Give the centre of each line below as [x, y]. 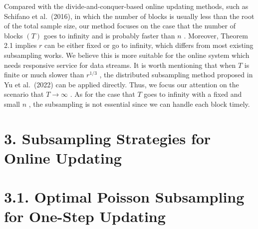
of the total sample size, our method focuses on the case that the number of [120, 26]
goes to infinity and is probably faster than [109, 35]
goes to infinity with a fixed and [193, 94]
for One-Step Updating [85, 216]
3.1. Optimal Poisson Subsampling [124, 197]
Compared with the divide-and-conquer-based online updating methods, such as [126, 6]
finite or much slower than [44, 75]
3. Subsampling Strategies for [108, 138]
